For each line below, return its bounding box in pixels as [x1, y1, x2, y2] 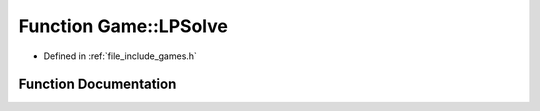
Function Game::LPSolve [18, 15, 229, 37]
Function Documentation [18, 76, 177, 93]
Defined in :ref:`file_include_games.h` [43, 50, 197, 62]
